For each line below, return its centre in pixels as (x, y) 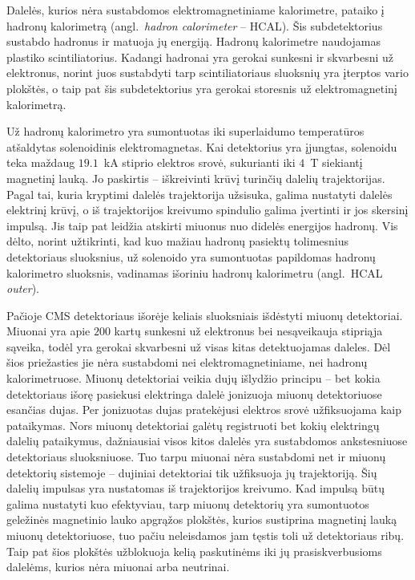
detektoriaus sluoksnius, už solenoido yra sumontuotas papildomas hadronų (191, 256)
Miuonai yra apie (48, 331)
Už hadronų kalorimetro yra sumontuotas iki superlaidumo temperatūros (185, 131)
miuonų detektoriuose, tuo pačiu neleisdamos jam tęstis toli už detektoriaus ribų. (205, 535)
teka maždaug (41, 162)
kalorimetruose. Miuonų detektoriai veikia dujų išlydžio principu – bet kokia (193, 378)
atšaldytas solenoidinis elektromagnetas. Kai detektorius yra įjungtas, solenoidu (202, 146)
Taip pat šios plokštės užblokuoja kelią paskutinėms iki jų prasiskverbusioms (194, 551)
